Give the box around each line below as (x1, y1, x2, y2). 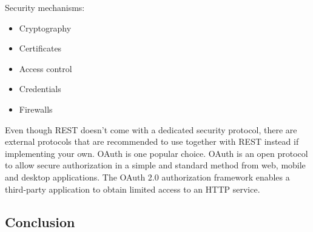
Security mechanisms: (5, 1, 85, 13)
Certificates (19, 42, 62, 55)
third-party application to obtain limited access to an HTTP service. (5, 182, 260, 195)
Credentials (19, 82, 61, 95)
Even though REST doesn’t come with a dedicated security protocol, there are (5, 123, 297, 136)
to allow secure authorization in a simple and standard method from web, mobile (5, 159, 306, 171)
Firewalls (19, 102, 53, 115)
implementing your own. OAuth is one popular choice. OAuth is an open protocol (5, 147, 308, 159)
